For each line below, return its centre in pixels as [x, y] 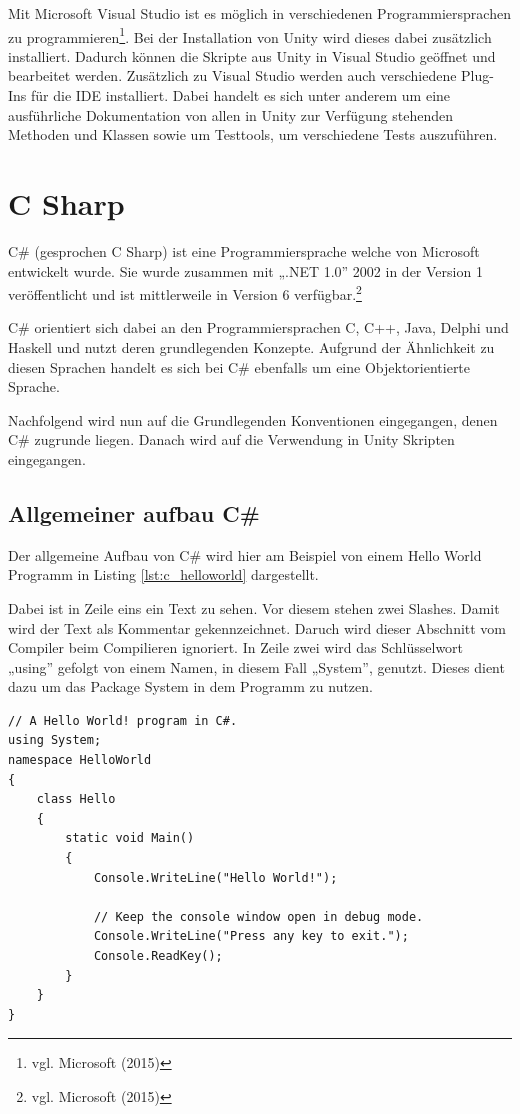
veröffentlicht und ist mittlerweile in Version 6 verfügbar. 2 [185, 292]
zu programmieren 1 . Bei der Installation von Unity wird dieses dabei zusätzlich [250, 35]
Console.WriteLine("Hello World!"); [215, 877]
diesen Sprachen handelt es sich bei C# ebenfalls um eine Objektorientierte [239, 366]
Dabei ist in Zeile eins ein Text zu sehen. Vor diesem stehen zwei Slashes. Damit [254, 607]
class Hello [76, 799]
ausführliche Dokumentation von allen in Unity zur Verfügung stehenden [231, 114]
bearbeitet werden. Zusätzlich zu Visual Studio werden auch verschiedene [232, 75]
